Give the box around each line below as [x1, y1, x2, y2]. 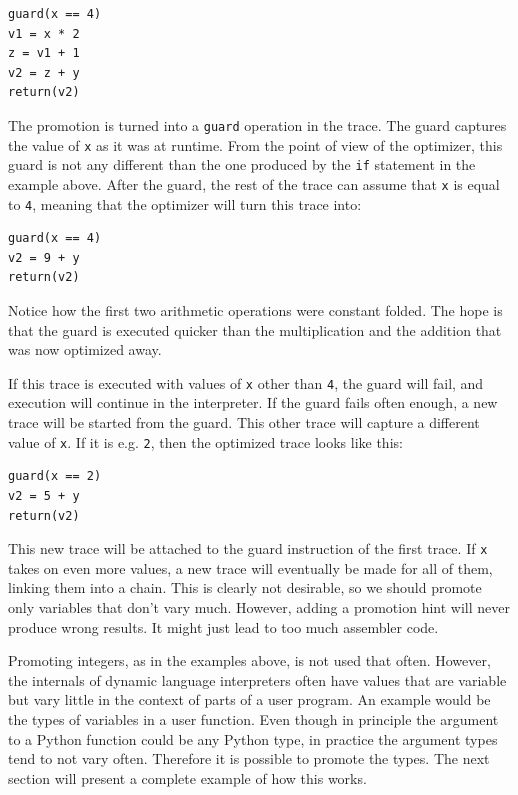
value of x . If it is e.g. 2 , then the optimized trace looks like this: [8, 431, 403, 452]
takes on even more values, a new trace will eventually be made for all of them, [8, 557, 493, 578]
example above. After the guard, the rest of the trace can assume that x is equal [8, 173, 500, 194]
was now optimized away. [8, 339, 162, 360]
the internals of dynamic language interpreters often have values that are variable [8, 669, 507, 690]
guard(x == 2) [8, 469, 102, 484]
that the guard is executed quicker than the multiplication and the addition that [8, 319, 502, 340]
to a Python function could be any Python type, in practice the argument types [8, 728, 498, 749]
